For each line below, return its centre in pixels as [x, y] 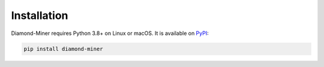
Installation [40, 15]
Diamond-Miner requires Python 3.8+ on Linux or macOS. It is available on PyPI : [110, 33]
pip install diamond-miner [63, 49]
